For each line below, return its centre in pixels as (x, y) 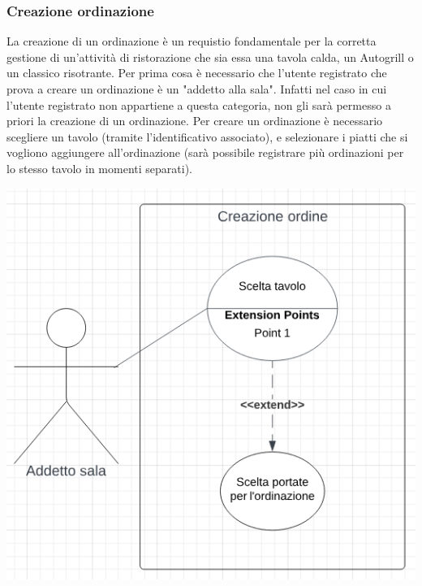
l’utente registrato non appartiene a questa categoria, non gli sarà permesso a (199, 104)
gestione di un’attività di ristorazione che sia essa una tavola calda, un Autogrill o (210, 56)
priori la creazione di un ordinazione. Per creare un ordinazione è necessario (195, 121)
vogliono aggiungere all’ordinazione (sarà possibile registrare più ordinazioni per (205, 152)
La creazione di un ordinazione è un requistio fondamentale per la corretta (192, 41)
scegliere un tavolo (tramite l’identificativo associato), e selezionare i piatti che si (207, 136)
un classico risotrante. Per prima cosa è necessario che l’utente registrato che (197, 73)
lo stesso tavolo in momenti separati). (99, 168)
